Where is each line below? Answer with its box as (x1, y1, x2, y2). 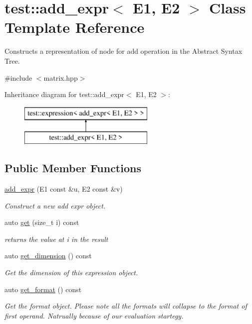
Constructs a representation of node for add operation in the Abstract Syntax (4, 46, 243, 56)
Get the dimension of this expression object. (4, 267, 138, 278)
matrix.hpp (43, 72, 78, 83)
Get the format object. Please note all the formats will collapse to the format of (4, 301, 247, 311)
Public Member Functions (4, 160, 141, 176)
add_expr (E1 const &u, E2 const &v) (4, 184, 123, 194)
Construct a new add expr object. (4, 200, 106, 211)
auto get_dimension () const (4, 250, 92, 261)
